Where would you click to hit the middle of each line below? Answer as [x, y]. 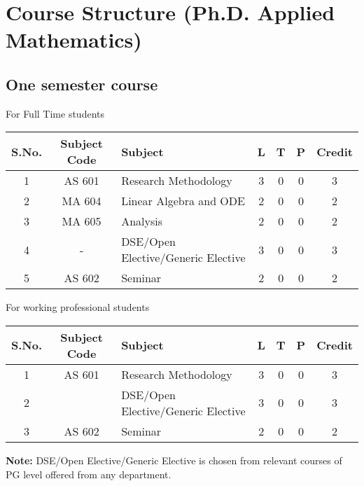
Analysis [142, 221]
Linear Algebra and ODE [183, 201]
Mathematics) [74, 40]
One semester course [82, 84]
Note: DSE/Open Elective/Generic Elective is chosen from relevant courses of [174, 460]
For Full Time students [55, 113]
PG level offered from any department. [89, 474]
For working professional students [78, 307]
